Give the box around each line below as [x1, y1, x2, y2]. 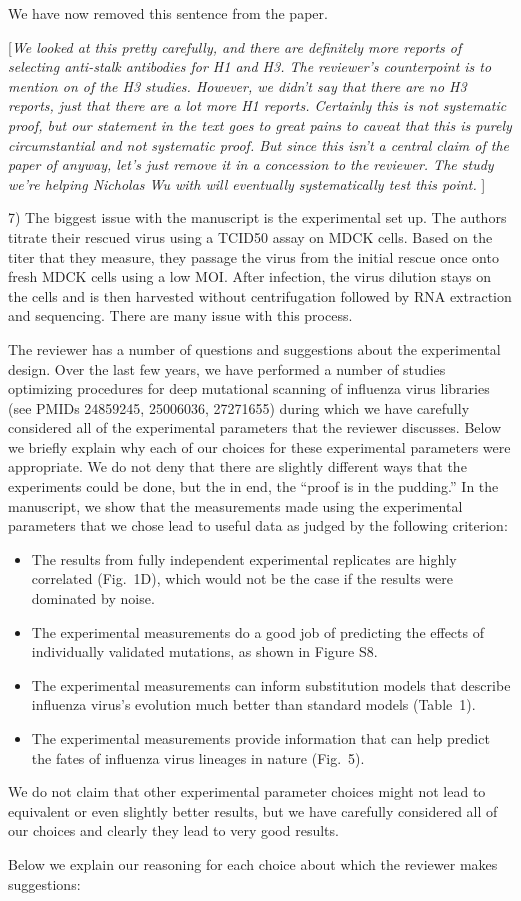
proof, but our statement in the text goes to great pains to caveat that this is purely [8, 114, 512, 135]
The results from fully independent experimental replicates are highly [31, 548, 457, 569]
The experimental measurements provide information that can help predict [31, 728, 490, 748]
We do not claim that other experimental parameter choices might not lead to [8, 781, 486, 802]
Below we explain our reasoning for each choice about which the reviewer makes [8, 853, 498, 874]
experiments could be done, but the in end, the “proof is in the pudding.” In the [8, 476, 499, 497]
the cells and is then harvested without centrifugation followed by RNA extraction [8, 285, 512, 306]
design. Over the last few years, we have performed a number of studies [8, 358, 446, 379]
